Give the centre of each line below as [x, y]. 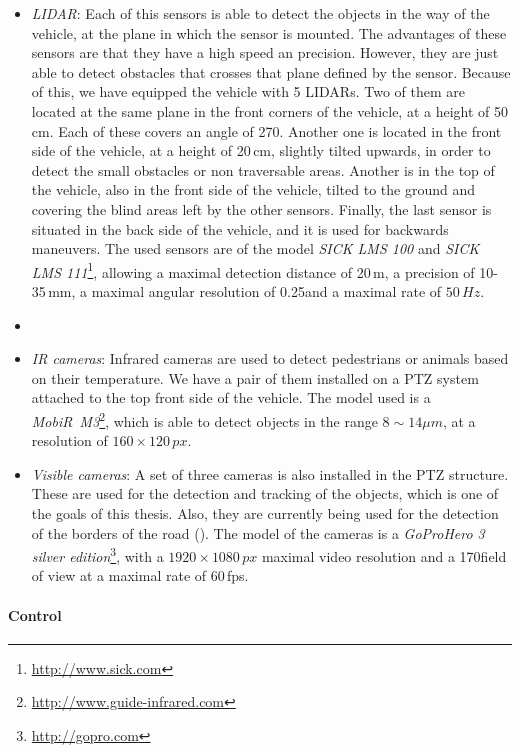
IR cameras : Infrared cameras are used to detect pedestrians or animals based [270, 358]
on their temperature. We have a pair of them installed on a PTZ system [255, 377]
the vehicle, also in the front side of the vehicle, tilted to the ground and [253, 189]
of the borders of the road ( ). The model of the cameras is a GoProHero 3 [258, 532]
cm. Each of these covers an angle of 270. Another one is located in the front [266, 130]
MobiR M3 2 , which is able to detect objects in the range [204, 419]
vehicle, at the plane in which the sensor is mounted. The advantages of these [269, 32]
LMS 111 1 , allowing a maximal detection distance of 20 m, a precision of [253, 270]
